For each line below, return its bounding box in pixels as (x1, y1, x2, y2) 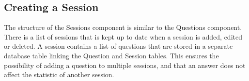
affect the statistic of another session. (4, 69, 114, 80)
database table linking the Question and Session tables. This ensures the (4, 50, 219, 60)
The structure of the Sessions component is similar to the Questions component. (4, 22, 242, 32)
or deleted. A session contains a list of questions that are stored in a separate (4, 41, 233, 51)
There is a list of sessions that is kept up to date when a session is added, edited (4, 31, 242, 41)
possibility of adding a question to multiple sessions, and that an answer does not (4, 60, 246, 70)
